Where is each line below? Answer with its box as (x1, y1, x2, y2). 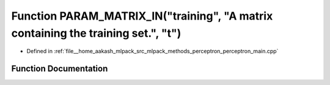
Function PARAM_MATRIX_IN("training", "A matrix (11, 9, 273, 23)
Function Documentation (11, 64, 108, 74)
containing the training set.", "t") (11, 26, 182, 40)
